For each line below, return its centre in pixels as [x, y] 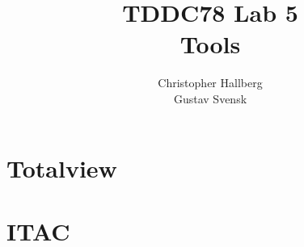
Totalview [62, 167]
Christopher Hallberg [210, 83]
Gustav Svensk [210, 98]
